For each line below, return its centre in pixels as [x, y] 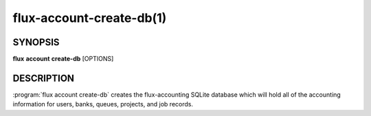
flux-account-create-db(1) [90, 18]
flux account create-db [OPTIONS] [63, 59]
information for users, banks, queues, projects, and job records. [103, 104]
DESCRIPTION [44, 78]
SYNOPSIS [36, 42]
